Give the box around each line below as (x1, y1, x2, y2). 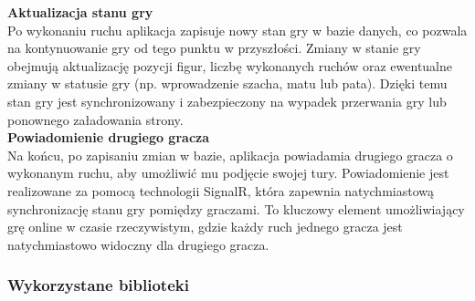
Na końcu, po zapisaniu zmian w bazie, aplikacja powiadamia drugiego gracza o (7, 145, 453, 164)
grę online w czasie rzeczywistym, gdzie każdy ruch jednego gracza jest (7, 217, 403, 236)
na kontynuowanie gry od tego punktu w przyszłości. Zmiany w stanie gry (7, 38, 421, 57)
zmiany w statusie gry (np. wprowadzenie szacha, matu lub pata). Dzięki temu (7, 74, 448, 93)
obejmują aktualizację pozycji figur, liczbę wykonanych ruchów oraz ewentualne (7, 56, 453, 75)
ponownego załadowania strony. (7, 109, 184, 129)
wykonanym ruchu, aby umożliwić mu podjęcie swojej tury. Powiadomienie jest (7, 163, 449, 182)
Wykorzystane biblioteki (7, 274, 189, 296)
